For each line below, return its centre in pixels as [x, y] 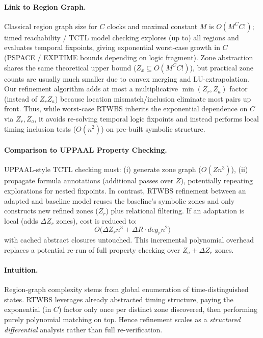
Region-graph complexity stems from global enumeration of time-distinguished [126, 289]
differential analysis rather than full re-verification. [83, 329]
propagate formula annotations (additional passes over [89, 180]
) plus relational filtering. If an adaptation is [175, 211]
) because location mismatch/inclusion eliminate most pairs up [153, 98]
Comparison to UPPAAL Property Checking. [86, 150]
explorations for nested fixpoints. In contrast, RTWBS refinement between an [125, 190]
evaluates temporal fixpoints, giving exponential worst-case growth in [112, 47]
